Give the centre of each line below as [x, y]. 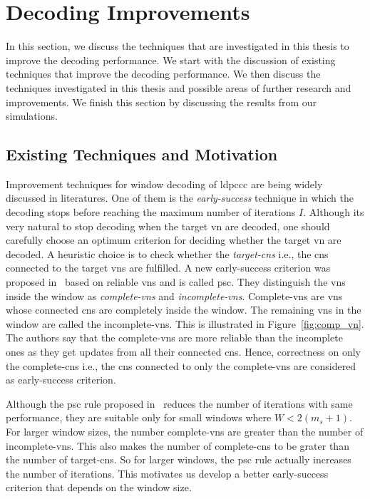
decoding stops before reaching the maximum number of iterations [151, 212]
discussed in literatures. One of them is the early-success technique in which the [180, 198]
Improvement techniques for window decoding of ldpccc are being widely [164, 184]
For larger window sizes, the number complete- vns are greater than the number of [185, 431]
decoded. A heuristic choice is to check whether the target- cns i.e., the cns [167, 253]
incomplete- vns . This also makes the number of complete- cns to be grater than [178, 445]
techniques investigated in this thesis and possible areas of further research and [179, 87]
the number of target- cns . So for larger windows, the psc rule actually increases [179, 459]
